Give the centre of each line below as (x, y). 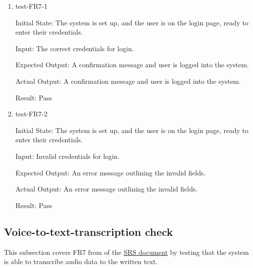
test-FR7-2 (31, 114)
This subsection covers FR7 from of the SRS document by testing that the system (126, 252)
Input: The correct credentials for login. (75, 48)
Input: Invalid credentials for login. (68, 156)
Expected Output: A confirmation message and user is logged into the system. (132, 65)
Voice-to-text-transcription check (88, 231)
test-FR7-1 (31, 6)
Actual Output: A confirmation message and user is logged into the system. (128, 81)
